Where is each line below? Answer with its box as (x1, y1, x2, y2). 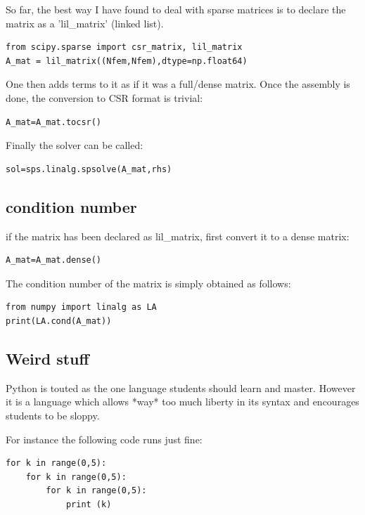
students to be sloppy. (6, 408, 100, 422)
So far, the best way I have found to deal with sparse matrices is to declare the (6, 2, 346, 16)
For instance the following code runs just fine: (6, 431, 203, 446)
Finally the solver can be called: (6, 138, 143, 152)
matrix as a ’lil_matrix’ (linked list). (6, 15, 164, 30)
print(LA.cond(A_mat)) (6, 315, 112, 326)
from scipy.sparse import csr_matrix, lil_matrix (6, 42, 243, 53)
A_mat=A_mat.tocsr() (6, 117, 102, 127)
